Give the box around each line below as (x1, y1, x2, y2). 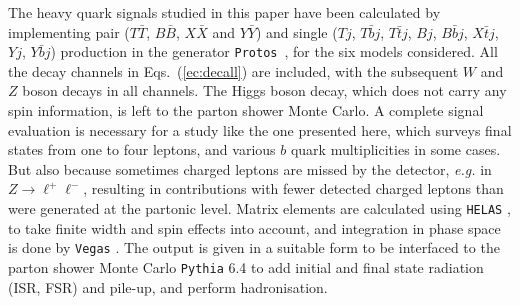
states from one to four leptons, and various (8, 139, 276, 160)
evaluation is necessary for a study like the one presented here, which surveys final (8, 119, 512, 140)
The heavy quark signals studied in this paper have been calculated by (8, 2, 441, 22)
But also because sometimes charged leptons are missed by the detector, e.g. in (8, 158, 492, 179)
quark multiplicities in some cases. (290, 139, 501, 160)
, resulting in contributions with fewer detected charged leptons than (83, 178, 504, 199)
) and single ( (255, 21, 338, 42)
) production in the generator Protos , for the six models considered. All (50, 41, 498, 62)
